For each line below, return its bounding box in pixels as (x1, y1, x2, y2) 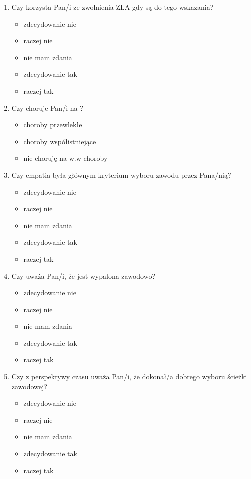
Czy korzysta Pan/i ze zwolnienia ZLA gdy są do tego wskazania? (11, 2, 214, 12)
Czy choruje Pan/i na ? (11, 102, 83, 113)
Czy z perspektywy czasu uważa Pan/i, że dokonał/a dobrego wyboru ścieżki (11, 371, 247, 382)
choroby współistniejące (23, 136, 96, 146)
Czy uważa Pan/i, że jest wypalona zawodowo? (11, 270, 156, 281)
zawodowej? (11, 381, 47, 391)
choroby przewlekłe (23, 119, 82, 130)
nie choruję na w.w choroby (23, 153, 108, 163)
